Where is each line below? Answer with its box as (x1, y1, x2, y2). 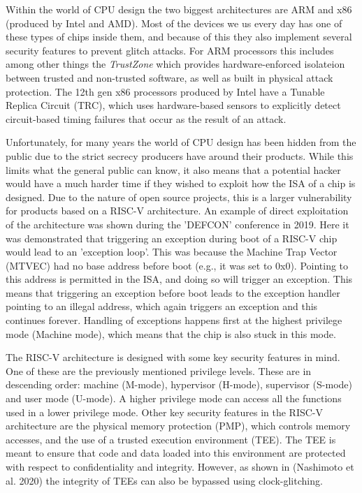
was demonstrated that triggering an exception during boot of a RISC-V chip (6, 230, 338, 245)
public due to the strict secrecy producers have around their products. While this (6, 148, 354, 163)
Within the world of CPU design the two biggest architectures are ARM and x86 (6, 2, 352, 16)
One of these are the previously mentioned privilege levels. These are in (6, 363, 312, 378)
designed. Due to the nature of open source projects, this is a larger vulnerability (6, 189, 352, 204)
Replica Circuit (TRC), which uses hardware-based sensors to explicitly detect (6, 98, 341, 112)
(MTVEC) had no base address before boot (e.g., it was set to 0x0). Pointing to (6, 258, 349, 272)
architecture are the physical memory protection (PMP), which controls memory (6, 418, 351, 433)
